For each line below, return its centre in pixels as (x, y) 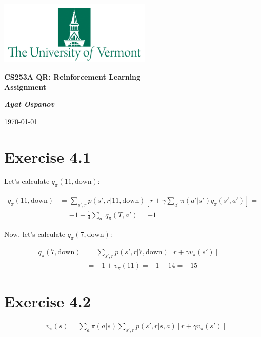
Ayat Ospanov (29, 104)
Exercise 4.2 (47, 301)
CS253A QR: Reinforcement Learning (73, 76)
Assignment (25, 87)
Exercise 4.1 (47, 156)
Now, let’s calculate (35, 234)
